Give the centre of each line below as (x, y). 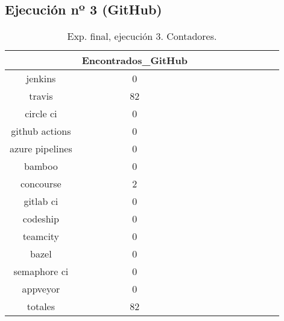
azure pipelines (41, 149)
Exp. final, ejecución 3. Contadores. (142, 36)
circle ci (41, 114)
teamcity (41, 236)
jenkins (41, 79)
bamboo (41, 166)
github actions (41, 131)
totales (41, 306)
